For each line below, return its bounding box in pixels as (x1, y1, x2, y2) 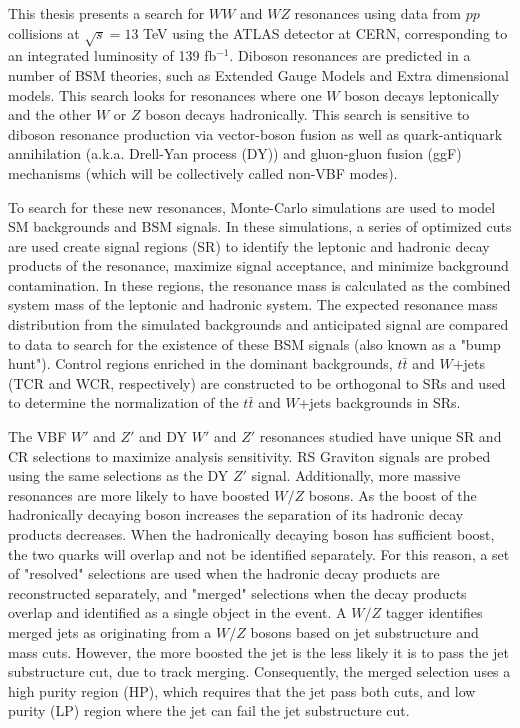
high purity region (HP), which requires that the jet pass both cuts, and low (8, 680, 476, 701)
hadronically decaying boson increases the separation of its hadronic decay (8, 504, 464, 525)
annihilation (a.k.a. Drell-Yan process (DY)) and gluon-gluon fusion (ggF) (8, 143, 462, 164)
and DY (139, 426, 188, 447)
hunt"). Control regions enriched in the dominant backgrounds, (8, 353, 393, 374)
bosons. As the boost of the (308, 484, 477, 505)
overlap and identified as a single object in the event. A (8, 602, 347, 623)
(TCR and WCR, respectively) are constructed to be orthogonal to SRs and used (8, 372, 506, 393)
